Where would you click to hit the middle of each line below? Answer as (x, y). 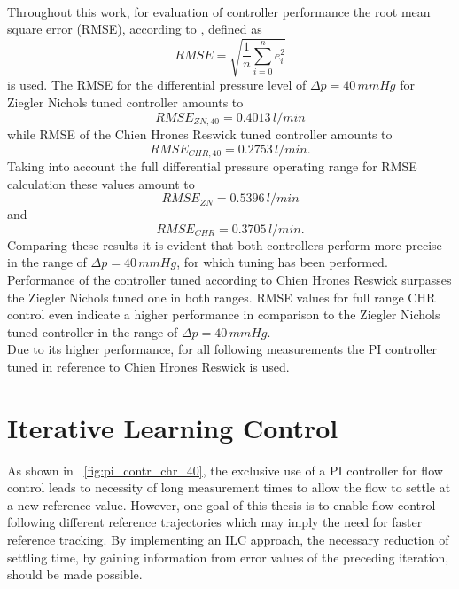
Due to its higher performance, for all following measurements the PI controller (222, 349)
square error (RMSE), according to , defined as (135, 29)
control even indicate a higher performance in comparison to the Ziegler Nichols (224, 314)
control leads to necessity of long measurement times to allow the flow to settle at (229, 487)
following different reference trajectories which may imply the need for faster (215, 522)
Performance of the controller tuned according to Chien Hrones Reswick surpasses (229, 279)
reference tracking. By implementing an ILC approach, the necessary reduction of (228, 540)
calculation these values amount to (101, 183)
